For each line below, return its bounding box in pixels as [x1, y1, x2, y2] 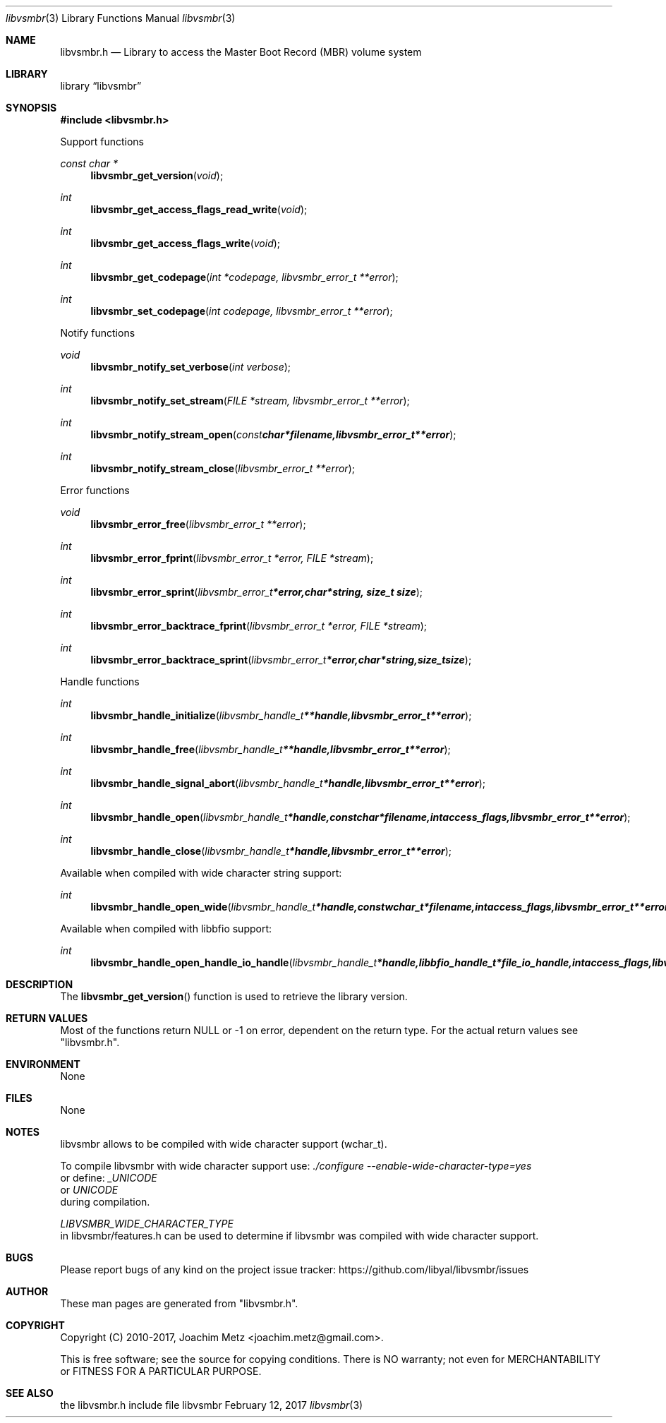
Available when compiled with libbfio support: [60, 923, 272, 935]
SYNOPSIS [6, 102, 57, 114]
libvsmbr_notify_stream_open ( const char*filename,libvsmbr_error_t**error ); [90, 428, 456, 440]
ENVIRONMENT [6, 1058, 80, 1070]
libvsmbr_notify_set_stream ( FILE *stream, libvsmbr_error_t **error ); [90, 395, 410, 407]
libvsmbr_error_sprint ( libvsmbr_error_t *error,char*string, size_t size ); [90, 586, 423, 598]
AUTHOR [6, 1285, 49, 1297]
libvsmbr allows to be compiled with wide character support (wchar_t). [60, 1138, 387, 1150]
